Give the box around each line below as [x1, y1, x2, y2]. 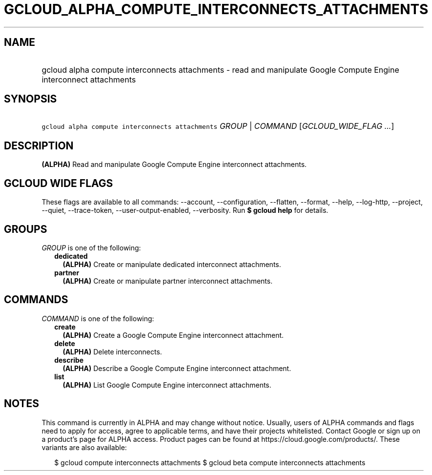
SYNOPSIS [4, 93, 57, 105]
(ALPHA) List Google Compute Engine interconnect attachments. [62, 380, 271, 389]
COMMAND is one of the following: [41, 314, 154, 323]
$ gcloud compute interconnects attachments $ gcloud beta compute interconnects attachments [54, 458, 366, 467]
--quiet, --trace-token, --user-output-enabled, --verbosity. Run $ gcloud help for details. [41, 206, 329, 215]
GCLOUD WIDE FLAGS [4, 177, 113, 189]
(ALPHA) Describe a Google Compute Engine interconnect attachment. [62, 364, 291, 372]
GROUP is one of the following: [41, 243, 141, 252]
